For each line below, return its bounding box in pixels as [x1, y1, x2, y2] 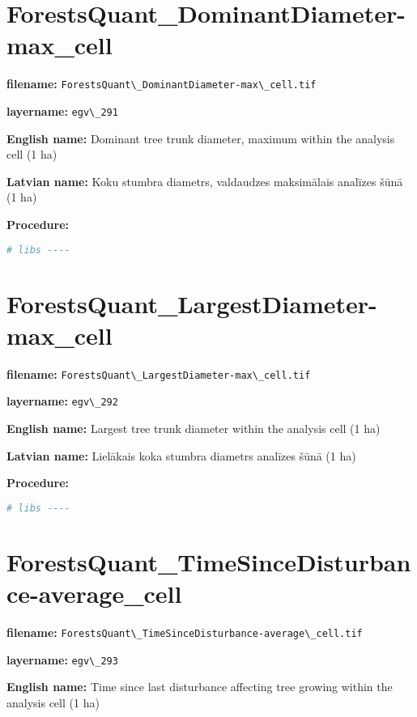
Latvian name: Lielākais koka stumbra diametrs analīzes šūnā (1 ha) [6, 447, 356, 464]
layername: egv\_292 [6, 392, 118, 409]
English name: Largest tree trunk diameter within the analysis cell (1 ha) [6, 420, 381, 437]
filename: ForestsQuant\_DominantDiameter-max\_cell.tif [6, 75, 317, 92]
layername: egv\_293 [6, 651, 118, 668]
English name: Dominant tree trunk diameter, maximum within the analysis [6, 129, 395, 146]
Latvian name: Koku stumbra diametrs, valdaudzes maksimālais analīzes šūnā [6, 172, 403, 189]
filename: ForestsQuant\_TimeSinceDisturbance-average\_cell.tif [6, 624, 363, 641]
